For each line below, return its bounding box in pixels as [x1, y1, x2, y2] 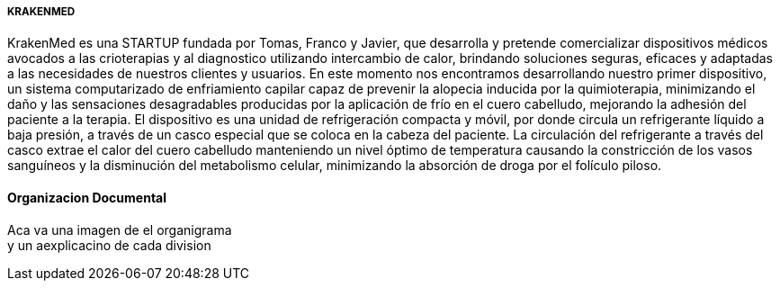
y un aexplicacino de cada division [7, 237, 211, 253]
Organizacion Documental [7, 190, 167, 205]
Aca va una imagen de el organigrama [7, 221, 232, 238]
